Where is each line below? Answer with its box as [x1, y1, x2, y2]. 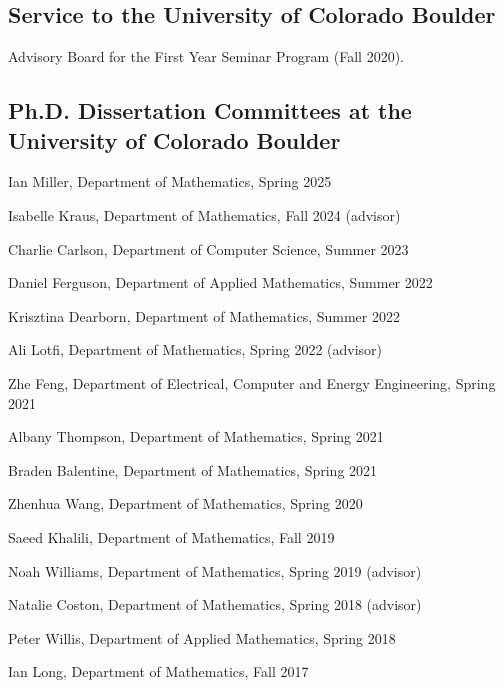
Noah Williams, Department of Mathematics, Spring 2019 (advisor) [8, 560, 422, 581]
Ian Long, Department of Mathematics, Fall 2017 [8, 661, 309, 682]
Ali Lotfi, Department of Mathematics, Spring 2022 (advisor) [8, 339, 383, 360]
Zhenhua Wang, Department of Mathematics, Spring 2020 [8, 493, 363, 514]
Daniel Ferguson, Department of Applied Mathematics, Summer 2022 [8, 272, 433, 293]
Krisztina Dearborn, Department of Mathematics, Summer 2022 [8, 305, 400, 326]
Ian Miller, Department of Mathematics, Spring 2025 [8, 171, 332, 192]
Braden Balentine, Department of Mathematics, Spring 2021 [8, 459, 378, 480]
